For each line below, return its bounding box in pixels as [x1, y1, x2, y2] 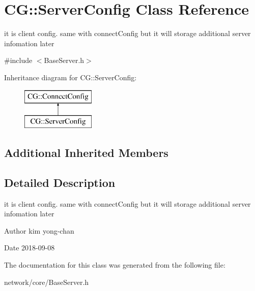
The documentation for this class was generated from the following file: [4, 260, 225, 270]
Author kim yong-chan [4, 225, 74, 236]
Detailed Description [4, 174, 116, 190]
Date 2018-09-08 [4, 242, 55, 253]
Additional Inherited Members [4, 145, 168, 160]
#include [4, 55, 33, 66]
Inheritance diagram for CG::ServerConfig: [4, 72, 137, 82]
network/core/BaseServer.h [4, 276, 89, 287]
